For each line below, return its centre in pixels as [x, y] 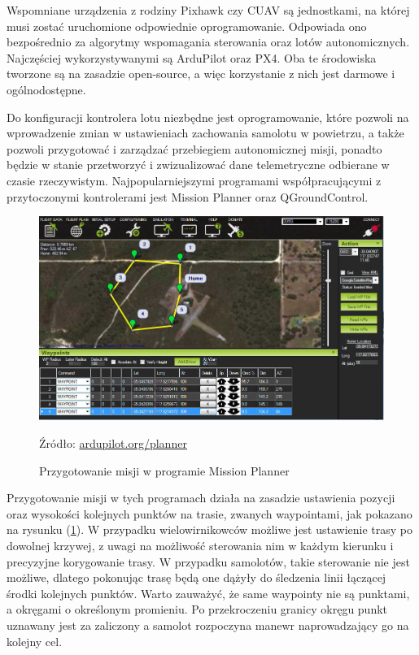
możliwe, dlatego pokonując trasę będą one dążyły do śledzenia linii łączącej [196, 577]
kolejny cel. [35, 641]
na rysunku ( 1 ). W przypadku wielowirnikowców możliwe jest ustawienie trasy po [210, 529]
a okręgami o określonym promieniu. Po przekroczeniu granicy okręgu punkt [197, 609]
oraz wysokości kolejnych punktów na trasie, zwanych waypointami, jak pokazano [209, 513]
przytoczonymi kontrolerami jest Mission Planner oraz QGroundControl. [188, 196]
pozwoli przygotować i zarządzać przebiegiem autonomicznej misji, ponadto [194, 148]
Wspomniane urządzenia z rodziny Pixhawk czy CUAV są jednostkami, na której [208, 10]
